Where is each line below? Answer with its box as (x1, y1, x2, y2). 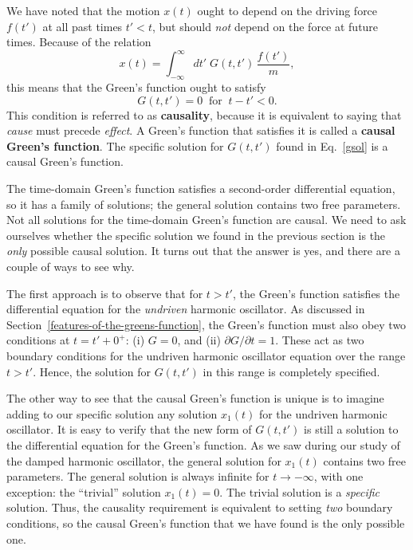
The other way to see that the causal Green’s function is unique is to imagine (6, 390, 384, 407)
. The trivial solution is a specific (219, 483, 380, 500)
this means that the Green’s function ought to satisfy (6, 79, 266, 96)
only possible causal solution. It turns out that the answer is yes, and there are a (6, 242, 400, 259)
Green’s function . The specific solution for (6, 137, 224, 154)
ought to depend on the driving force (197, 2, 378, 18)
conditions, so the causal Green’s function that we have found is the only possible (6, 514, 405, 531)
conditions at (6, 332, 70, 348)
